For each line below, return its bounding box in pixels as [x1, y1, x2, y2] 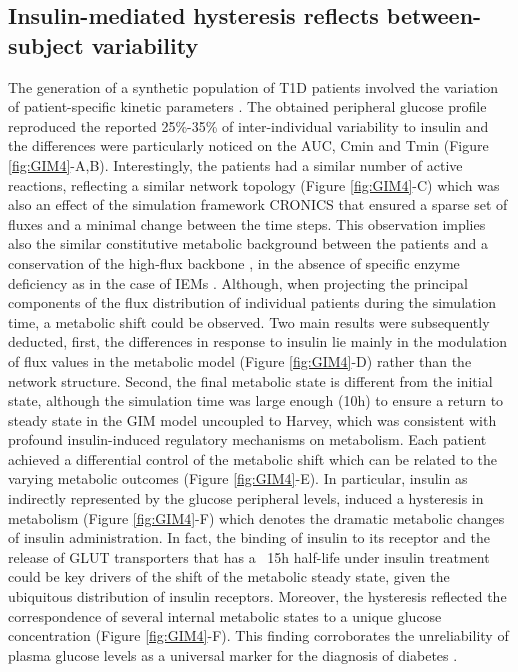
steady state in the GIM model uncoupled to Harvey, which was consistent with [8, 409, 497, 430]
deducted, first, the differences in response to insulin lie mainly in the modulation [8, 331, 508, 352]
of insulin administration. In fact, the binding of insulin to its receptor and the [8, 527, 490, 548]
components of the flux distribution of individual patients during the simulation [8, 292, 497, 313]
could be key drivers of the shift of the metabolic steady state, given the [8, 566, 450, 587]
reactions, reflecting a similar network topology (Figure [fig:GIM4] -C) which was [8, 174, 500, 195]
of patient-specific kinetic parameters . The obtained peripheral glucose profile [8, 96, 487, 117]
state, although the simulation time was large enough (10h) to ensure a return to [8, 390, 504, 411]
